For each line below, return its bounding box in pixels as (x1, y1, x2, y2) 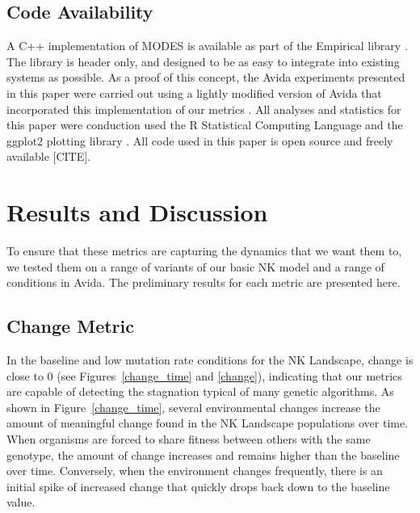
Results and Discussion (6, 196, 268, 229)
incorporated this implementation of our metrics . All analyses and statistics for (6, 100, 401, 117)
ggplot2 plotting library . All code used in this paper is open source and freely (6, 132, 393, 149)
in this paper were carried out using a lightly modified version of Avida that (6, 84, 382, 101)
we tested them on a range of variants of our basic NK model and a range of (6, 258, 384, 275)
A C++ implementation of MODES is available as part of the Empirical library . (6, 37, 408, 54)
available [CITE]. (6, 148, 91, 165)
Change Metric (6, 313, 134, 338)
